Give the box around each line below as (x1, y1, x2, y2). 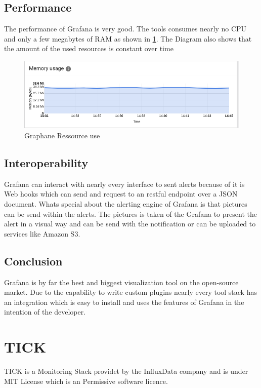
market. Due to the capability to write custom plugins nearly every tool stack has (4, 287, 257, 297)
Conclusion (4, 253, 63, 268)
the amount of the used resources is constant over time (4, 43, 173, 54)
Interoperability (4, 154, 89, 170)
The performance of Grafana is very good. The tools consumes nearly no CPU (4, 23, 247, 34)
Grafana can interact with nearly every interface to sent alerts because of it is (4, 178, 245, 189)
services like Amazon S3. (4, 228, 80, 239)
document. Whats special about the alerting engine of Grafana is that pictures (4, 198, 247, 209)
